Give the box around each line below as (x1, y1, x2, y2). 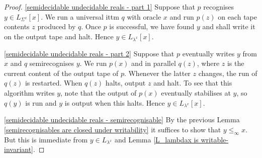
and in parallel (131, 58, 176, 68)
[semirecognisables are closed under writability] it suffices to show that (4, 124, 221, 134)
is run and (25, 97, 57, 108)
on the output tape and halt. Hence (4, 31, 114, 41)
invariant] (4, 144, 34, 154)
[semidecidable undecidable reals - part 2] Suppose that (4, 48, 174, 58)
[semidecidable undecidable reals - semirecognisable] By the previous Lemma (4, 114, 240, 125)
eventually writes (182, 48, 235, 58)
